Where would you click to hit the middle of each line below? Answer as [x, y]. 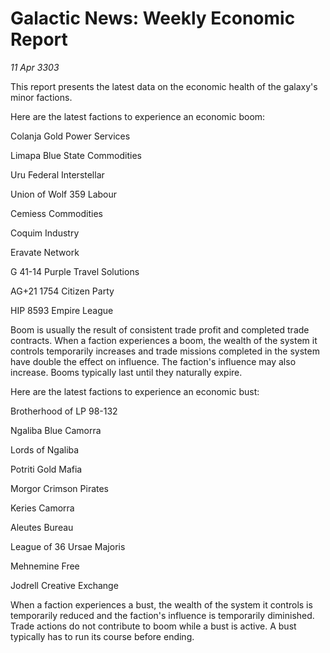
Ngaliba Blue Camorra [56, 430]
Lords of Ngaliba [45, 449]
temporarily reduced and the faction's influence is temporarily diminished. [162, 615]
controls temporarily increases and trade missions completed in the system [165, 351]
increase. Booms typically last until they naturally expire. [126, 372]
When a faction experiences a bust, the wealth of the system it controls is [161, 604]
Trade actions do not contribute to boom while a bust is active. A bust [153, 626]
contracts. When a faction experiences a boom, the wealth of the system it [164, 340]
